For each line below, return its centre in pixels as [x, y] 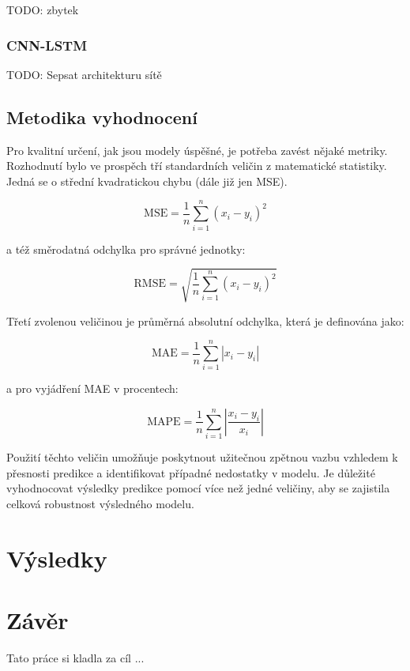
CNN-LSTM [47, 45]
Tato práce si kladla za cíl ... [75, 658]
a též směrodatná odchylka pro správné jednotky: [126, 249]
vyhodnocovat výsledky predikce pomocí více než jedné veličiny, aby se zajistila [198, 488]
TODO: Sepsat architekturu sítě [84, 74]
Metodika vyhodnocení [102, 117]
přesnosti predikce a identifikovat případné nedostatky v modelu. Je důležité [191, 472]
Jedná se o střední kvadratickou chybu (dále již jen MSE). [147, 181]
